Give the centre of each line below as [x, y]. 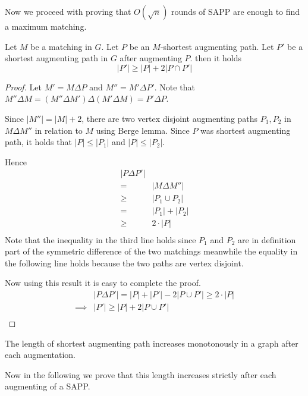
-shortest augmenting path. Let [217, 46]
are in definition [267, 239]
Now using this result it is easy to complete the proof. [103, 283]
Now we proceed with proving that [68, 11]
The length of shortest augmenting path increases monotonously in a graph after [152, 343]
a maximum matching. [46, 26]
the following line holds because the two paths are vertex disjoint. [124, 263]
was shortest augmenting [246, 130]
